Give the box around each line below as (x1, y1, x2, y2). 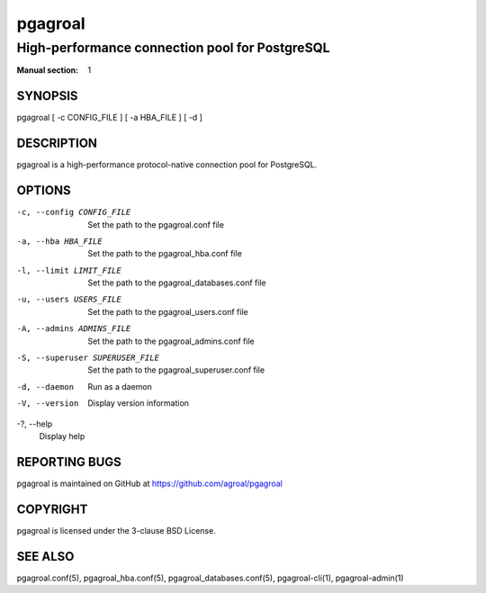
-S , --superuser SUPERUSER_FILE (16, 353, 159, 364)
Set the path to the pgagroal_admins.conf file (87, 336, 256, 346)
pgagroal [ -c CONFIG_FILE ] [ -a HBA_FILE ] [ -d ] (16, 112, 202, 123)
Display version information (87, 398, 189, 409)
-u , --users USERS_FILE (16, 294, 121, 305)
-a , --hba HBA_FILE (16, 236, 103, 247)
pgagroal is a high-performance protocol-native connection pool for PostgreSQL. (16, 159, 318, 170)
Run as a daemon (87, 381, 153, 391)
